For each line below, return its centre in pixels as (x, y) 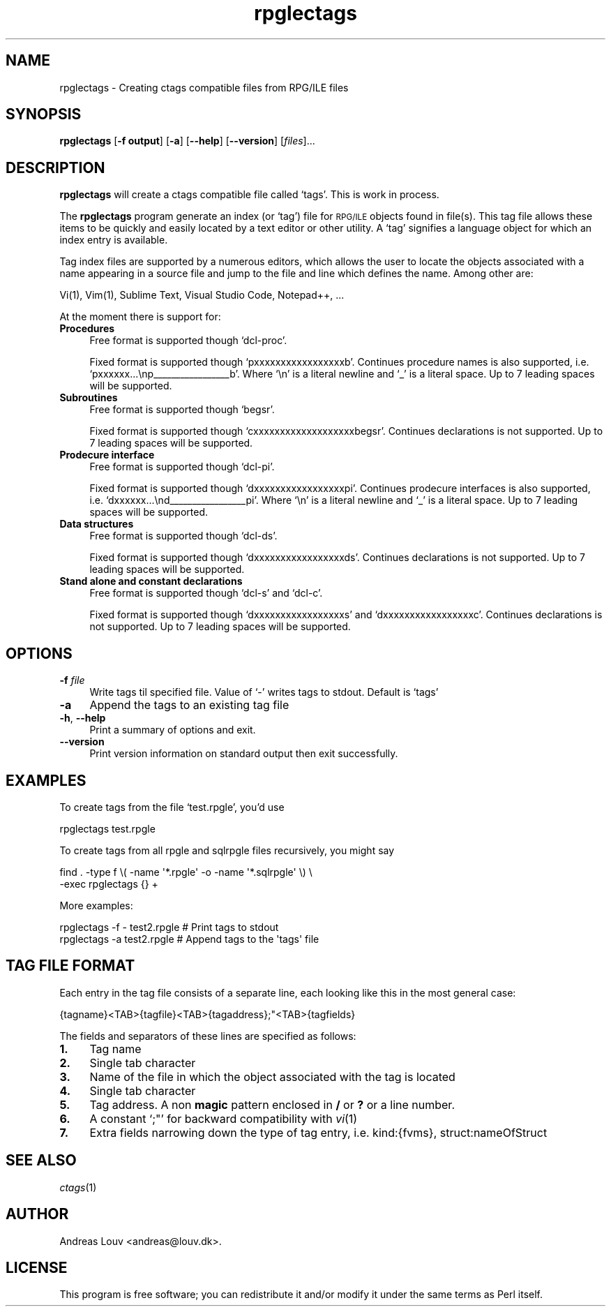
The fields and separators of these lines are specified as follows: (208, 1036)
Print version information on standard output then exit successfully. (244, 754)
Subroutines (89, 398)
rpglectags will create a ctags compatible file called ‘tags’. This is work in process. (249, 195)
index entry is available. (114, 240)
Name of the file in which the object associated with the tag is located (272, 1076)
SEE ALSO (41, 1161)
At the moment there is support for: (140, 317)
